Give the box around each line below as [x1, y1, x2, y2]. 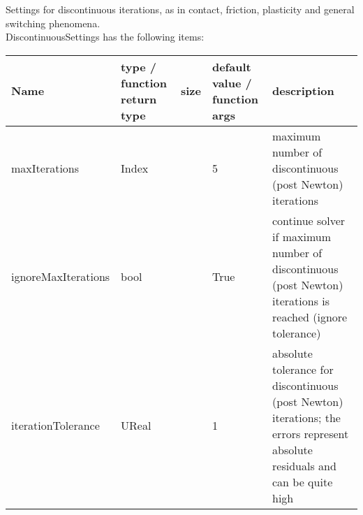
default [212, 58, 251, 75]
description [272, 82, 334, 99]
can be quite [272, 473, 333, 490]
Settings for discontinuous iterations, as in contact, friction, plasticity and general [6, 2, 355, 16]
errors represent [272, 425, 349, 442]
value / [212, 74, 252, 91]
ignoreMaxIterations [11, 268, 110, 285]
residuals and [272, 457, 336, 474]
